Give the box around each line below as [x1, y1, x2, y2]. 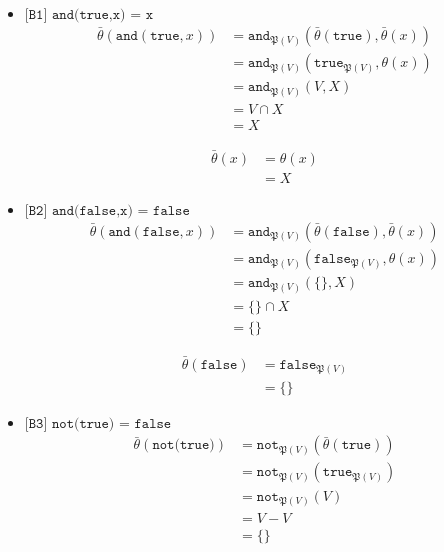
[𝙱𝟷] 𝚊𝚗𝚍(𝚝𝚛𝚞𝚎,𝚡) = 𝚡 [24, 8, 154, 22]
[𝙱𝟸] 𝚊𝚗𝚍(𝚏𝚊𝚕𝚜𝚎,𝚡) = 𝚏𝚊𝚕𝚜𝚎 [24, 203, 190, 218]
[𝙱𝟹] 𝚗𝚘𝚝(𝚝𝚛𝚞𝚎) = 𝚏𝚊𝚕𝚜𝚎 [24, 417, 172, 432]
